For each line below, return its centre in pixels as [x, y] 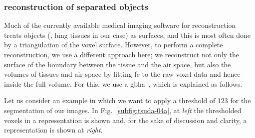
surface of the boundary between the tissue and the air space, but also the [118, 64]
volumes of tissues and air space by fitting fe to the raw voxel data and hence [122, 74]
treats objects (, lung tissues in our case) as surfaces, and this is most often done [127, 35]
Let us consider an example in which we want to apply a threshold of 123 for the [127, 100]
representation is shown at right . [53, 130]
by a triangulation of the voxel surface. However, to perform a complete [114, 45]
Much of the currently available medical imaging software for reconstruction [120, 25]
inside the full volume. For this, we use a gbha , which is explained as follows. [123, 83]
